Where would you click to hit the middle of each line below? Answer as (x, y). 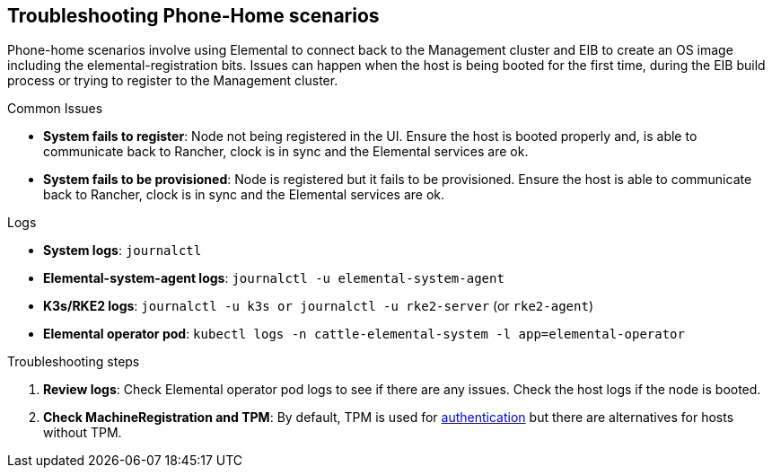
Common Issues (55, 109)
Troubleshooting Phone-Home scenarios (193, 16)
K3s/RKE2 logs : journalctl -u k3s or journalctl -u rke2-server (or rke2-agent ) (318, 306)
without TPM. (83, 433)
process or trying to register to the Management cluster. (173, 81)
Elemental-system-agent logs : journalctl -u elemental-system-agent (274, 278)
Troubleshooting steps (74, 362)
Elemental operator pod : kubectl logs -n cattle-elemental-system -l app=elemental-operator (364, 334)
